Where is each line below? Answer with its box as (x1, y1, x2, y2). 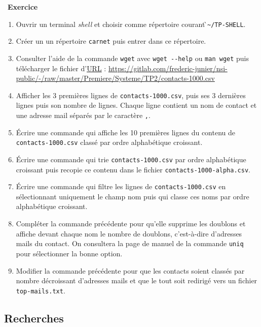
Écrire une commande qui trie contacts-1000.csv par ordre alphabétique (16, 154, 246, 164)
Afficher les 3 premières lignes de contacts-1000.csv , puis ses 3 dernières (16, 90, 246, 100)
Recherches (4, 310, 64, 325)
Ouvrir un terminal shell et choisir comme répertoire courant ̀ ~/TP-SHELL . (16, 18, 246, 29)
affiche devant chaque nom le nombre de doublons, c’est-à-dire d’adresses (16, 228, 242, 239)
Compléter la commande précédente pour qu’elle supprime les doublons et (16, 218, 246, 229)
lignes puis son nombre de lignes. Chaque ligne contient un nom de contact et (16, 100, 257, 110)
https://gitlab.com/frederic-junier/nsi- (108, 63, 228, 73)
